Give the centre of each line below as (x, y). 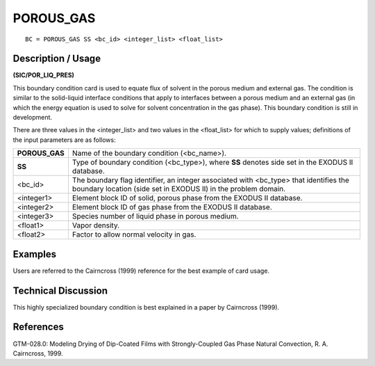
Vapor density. (96, 225)
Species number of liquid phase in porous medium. (155, 216)
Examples (35, 254)
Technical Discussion (60, 291)
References (38, 327)
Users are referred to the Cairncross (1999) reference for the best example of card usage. (141, 271)
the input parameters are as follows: (64, 140)
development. (32, 118)
